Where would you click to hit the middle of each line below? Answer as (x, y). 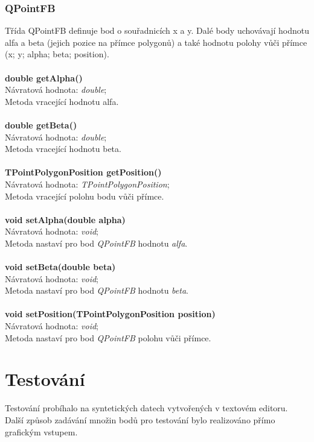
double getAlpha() (44, 77)
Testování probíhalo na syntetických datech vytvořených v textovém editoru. (146, 408)
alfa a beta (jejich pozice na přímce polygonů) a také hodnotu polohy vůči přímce (156, 42)
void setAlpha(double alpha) (65, 219)
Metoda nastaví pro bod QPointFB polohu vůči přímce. (108, 337)
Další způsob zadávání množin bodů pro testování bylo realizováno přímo (140, 419)
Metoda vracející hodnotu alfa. (62, 101)
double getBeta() (41, 125)
